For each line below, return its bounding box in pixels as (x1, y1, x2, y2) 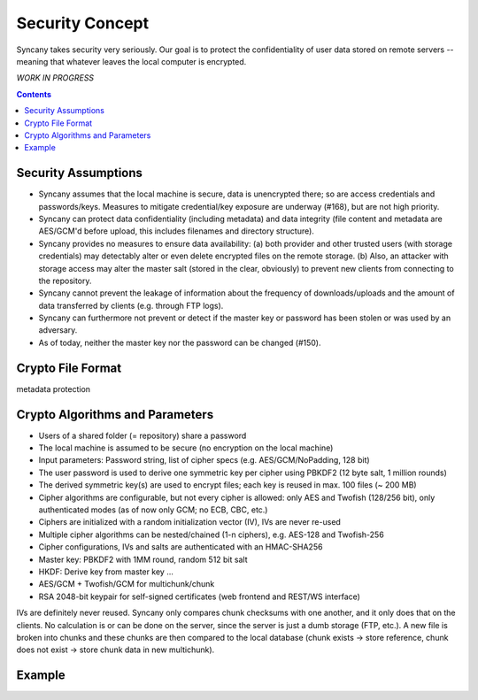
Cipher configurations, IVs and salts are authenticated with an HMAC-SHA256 (38, 542, 323, 552)
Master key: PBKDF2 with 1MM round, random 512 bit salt (38, 554, 248, 565)
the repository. (38, 275, 92, 286)
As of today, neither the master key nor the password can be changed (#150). (38, 337, 322, 348)
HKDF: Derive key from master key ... (38, 566, 174, 577)
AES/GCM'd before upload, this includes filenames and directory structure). (38, 226, 314, 236)
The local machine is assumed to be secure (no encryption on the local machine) (38, 442, 334, 453)
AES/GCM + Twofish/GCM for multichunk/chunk (38, 579, 215, 589)
